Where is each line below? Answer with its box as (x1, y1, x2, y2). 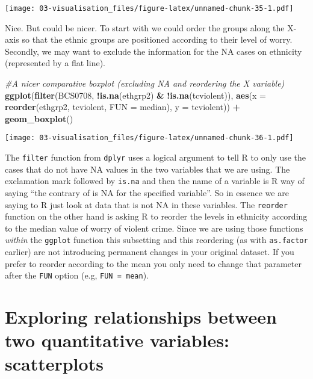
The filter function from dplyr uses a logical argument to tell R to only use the (5, 151, 306, 164)
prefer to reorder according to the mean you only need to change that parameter (5, 257, 302, 270)
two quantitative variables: (5, 328, 229, 353)
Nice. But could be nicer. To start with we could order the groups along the (5, 21, 285, 34)
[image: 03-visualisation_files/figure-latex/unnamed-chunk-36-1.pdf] (5, 134, 294, 143)
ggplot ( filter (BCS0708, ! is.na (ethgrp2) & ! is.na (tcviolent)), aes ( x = (5, 88, 266, 101)
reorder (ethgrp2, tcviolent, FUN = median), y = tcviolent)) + (5, 100, 241, 113)
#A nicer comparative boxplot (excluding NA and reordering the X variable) (5, 77, 285, 90)
